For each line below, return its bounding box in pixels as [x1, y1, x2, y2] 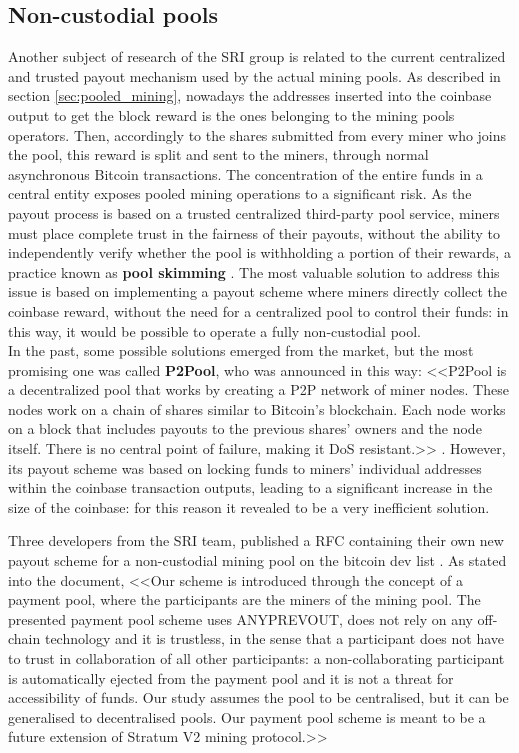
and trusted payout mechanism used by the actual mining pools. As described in [8, 65, 501, 86]
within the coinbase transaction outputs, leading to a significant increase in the [8, 477, 493, 498]
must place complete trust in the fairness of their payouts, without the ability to [8, 222, 501, 243]
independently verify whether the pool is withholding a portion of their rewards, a [8, 242, 511, 263]
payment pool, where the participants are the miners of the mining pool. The [8, 589, 481, 610]
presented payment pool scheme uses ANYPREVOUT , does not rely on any [8, 608, 473, 629]
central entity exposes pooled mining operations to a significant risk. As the [8, 183, 472, 204]
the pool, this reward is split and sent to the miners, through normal [8, 144, 429, 165]
